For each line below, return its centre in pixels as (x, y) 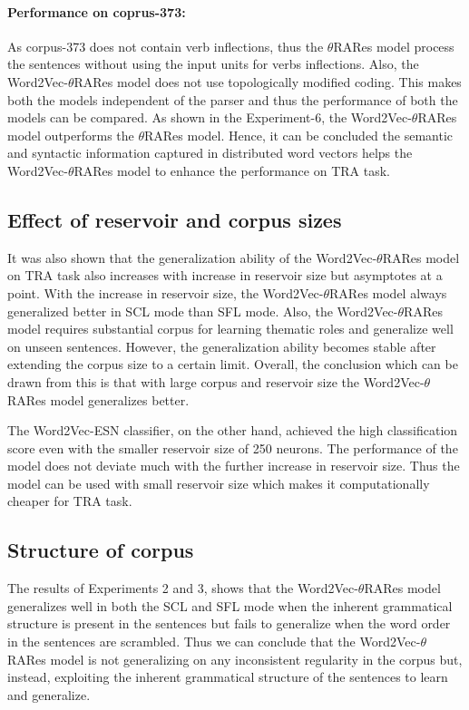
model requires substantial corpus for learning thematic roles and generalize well (230, 329)
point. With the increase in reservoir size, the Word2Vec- (166, 292)
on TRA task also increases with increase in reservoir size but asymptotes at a (225, 275)
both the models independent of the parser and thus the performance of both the (233, 99)
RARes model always (388, 292)
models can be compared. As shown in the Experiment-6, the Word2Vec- (210, 117)
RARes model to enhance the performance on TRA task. (232, 170)
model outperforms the (71, 135)
